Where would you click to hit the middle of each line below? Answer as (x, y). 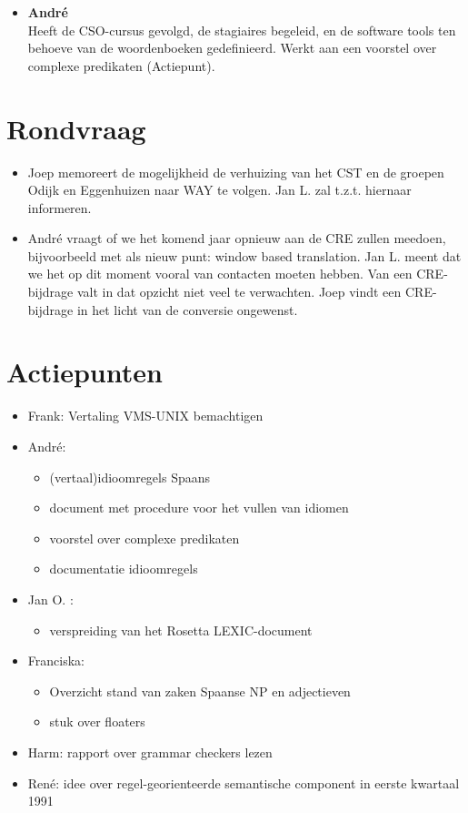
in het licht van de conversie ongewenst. (187, 309)
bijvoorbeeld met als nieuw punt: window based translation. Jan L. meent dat (244, 255)
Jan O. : (50, 599)
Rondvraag (76, 128)
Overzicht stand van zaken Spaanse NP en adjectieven (200, 691)
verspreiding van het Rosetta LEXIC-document (181, 630)
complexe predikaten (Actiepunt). (121, 65)
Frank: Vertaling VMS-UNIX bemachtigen (145, 416)
